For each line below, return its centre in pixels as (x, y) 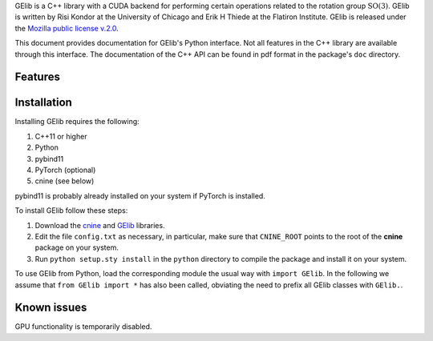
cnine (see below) (65, 181)
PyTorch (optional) (65, 170)
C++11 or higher (61, 136)
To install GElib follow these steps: (71, 211)
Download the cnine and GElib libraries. (100, 225)
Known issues (51, 308)
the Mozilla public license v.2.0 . (67, 28)
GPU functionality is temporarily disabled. (83, 327)
